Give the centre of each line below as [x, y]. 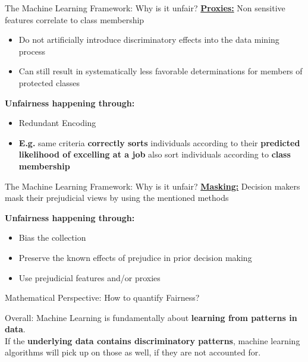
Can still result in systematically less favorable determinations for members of [161, 71]
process [32, 51]
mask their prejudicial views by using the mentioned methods [117, 198]
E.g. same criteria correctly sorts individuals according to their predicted [159, 142]
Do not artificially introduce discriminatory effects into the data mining [149, 40]
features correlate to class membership [75, 19]
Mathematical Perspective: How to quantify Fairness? [102, 298]
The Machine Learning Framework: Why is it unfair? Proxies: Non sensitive [145, 8]
